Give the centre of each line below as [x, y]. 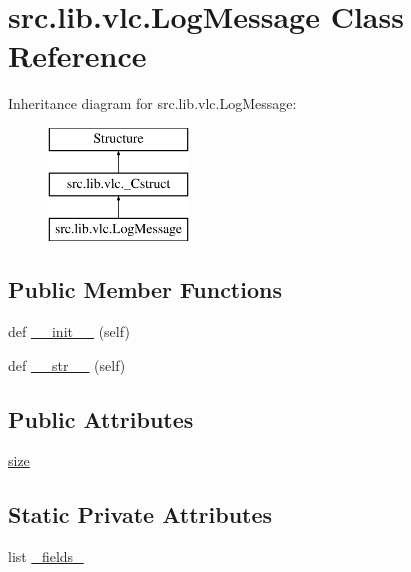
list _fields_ [46, 556]
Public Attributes [101, 418]
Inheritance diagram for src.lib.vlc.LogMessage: [152, 103]
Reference [77, 55]
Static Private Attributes [140, 514]
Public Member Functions [145, 289]
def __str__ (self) [67, 364]
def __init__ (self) [69, 331]
